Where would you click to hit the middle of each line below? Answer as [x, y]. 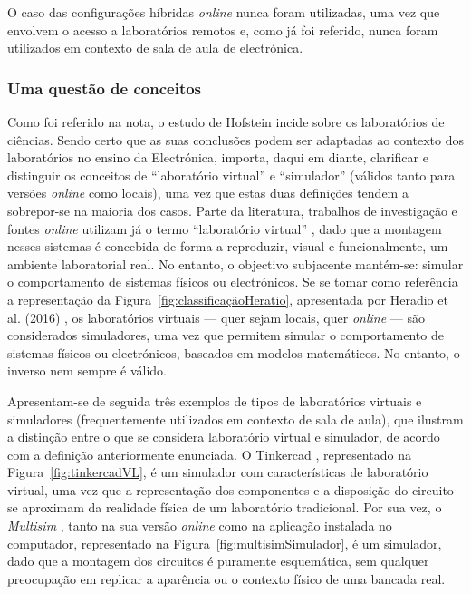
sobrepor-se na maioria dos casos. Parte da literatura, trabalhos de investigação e [232, 210]
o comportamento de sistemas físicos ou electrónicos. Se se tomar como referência [233, 282]
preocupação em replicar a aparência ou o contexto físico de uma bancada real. [226, 578]
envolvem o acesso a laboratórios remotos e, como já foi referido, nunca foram [223, 29]
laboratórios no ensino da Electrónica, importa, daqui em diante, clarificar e [218, 157]
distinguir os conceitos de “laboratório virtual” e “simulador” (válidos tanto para [231, 175]
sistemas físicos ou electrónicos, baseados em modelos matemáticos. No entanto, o [234, 352]
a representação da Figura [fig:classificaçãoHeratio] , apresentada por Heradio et [228, 299]
